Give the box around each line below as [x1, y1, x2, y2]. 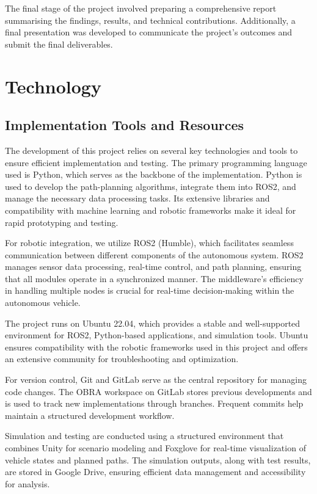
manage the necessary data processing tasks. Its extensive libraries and [5, 192, 270, 205]
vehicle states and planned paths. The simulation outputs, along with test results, [5, 453, 311, 466]
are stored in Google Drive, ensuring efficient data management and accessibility [5, 465, 306, 478]
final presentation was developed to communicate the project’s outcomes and [5, 26, 293, 38]
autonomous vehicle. [5, 296, 81, 309]
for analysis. [5, 477, 50, 490]
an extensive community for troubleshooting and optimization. [5, 352, 239, 365]
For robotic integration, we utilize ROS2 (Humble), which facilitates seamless [5, 236, 294, 249]
